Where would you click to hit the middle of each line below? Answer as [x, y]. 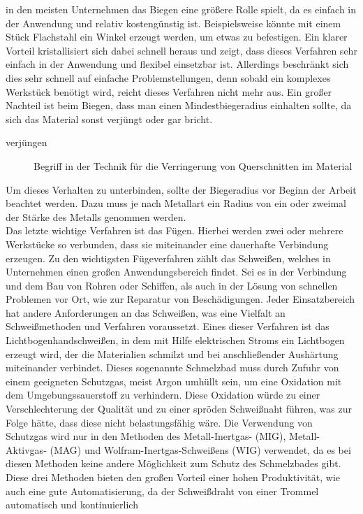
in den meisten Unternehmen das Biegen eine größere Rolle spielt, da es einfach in [181, 9]
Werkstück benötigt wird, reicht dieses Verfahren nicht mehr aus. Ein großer [169, 91]
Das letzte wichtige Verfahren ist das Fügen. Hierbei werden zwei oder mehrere [175, 230]
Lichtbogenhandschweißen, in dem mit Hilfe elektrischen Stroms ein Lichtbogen [175, 340]
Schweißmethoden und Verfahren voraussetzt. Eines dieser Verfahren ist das [168, 326]
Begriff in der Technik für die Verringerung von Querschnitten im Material [193, 165]
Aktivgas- [26, 449]
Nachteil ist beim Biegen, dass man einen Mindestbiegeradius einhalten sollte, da [179, 105]
